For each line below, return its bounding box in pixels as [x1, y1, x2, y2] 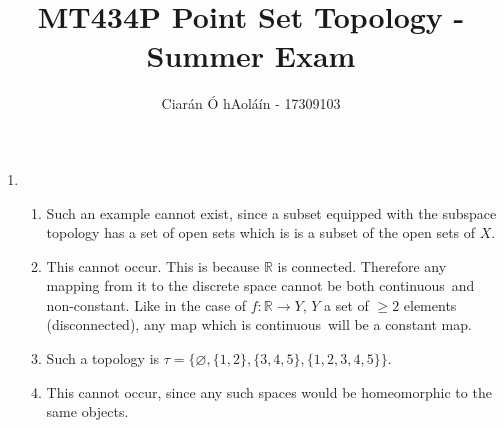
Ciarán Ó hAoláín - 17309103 [161, 93, 341, 114]
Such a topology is [46, 348, 160, 369]
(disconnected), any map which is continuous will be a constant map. [46, 314, 472, 335]
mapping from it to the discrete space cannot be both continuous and [46, 275, 475, 296]
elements [403, 294, 457, 315]
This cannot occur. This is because [46, 255, 260, 276]
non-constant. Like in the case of [46, 294, 247, 315]
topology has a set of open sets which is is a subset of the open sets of [46, 222, 476, 243]
